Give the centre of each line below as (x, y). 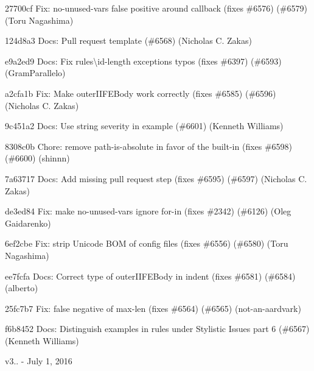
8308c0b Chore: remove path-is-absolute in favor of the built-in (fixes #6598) (149, 146)
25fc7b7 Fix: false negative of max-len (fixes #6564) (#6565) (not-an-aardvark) (153, 308)
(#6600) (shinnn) (37, 158)
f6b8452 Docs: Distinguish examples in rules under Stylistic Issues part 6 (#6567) (157, 329)
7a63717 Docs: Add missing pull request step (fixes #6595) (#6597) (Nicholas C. (156, 178)
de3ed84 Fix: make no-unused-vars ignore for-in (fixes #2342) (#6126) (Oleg (148, 211)
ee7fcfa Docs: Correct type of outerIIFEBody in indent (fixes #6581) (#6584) (150, 276)
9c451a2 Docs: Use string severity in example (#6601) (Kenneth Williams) (144, 126)
